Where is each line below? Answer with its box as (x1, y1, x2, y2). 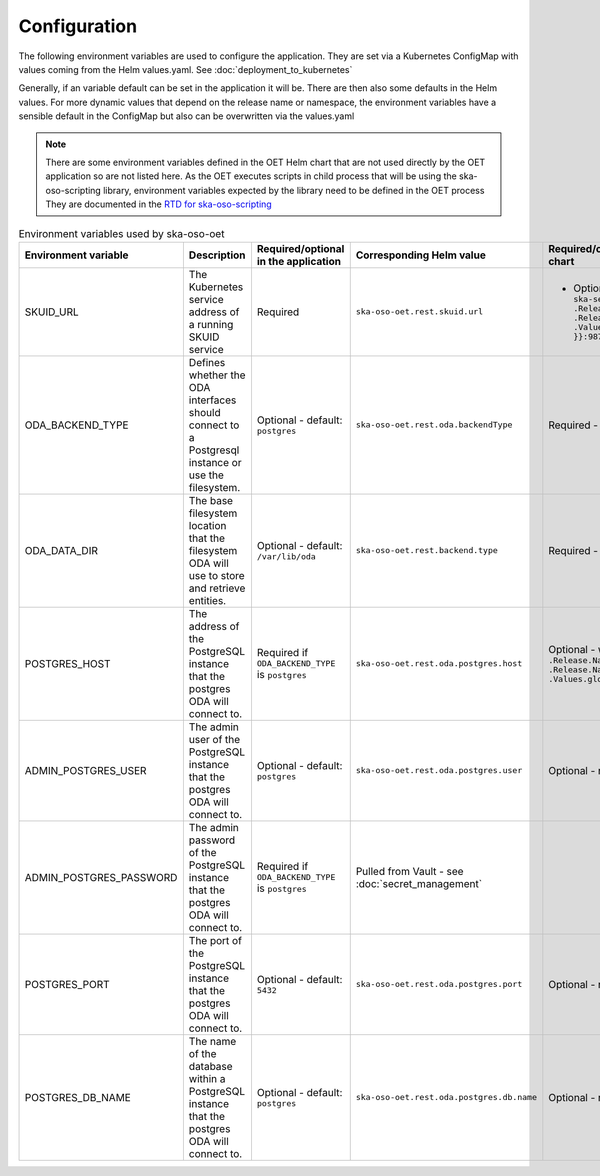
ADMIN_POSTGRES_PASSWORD (24, 870, 178, 884)
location (188, 518, 227, 532)
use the (188, 468, 225, 482)
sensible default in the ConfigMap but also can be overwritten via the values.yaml (18, 110, 355, 122)
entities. (188, 593, 227, 607)
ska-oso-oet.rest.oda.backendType (355, 420, 513, 430)
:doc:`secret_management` (355, 876, 483, 890)
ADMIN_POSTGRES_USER (24, 763, 147, 777)
